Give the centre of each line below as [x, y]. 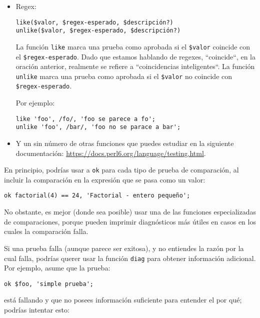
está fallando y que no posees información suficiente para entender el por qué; [123, 300]
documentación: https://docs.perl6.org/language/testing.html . [111, 153]
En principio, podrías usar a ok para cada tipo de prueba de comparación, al [121, 170]
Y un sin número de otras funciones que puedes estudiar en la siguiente [125, 143]
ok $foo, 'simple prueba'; [49, 284]
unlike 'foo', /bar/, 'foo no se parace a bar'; [98, 127]
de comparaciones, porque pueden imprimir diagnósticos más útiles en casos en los [130, 221]
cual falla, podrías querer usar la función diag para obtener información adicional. [130, 258]
